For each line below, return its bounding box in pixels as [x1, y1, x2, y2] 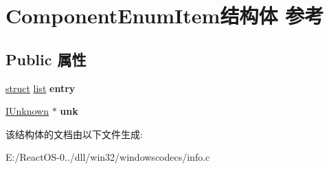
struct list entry [5, 80, 76, 95]
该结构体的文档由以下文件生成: [5, 126, 143, 141]
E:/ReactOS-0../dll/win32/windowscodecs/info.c [5, 150, 210, 164]
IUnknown [5, 104, 49, 118]
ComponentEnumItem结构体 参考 [5, 1, 324, 30]
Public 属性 [5, 48, 87, 69]
